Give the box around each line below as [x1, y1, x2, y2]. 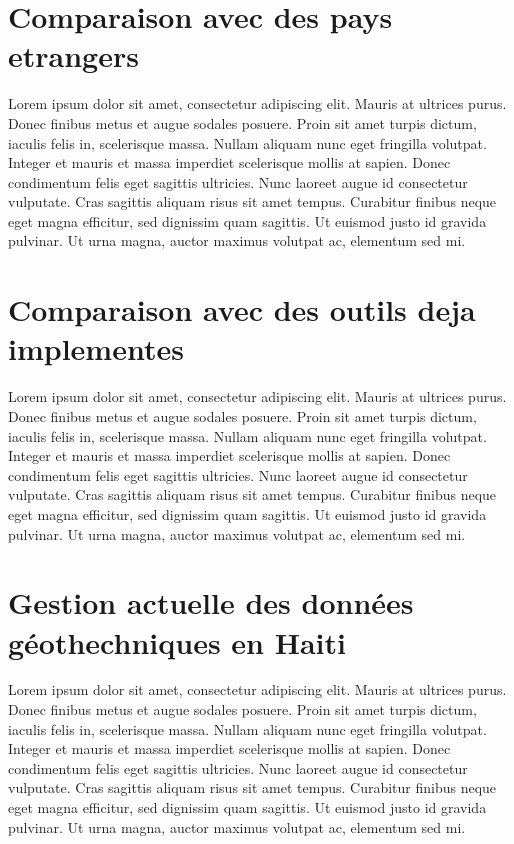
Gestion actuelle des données [8, 582, 414, 623]
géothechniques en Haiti [8, 621, 346, 662]
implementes [8, 328, 184, 369]
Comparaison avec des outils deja [8, 289, 476, 330]
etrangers [8, 35, 139, 76]
